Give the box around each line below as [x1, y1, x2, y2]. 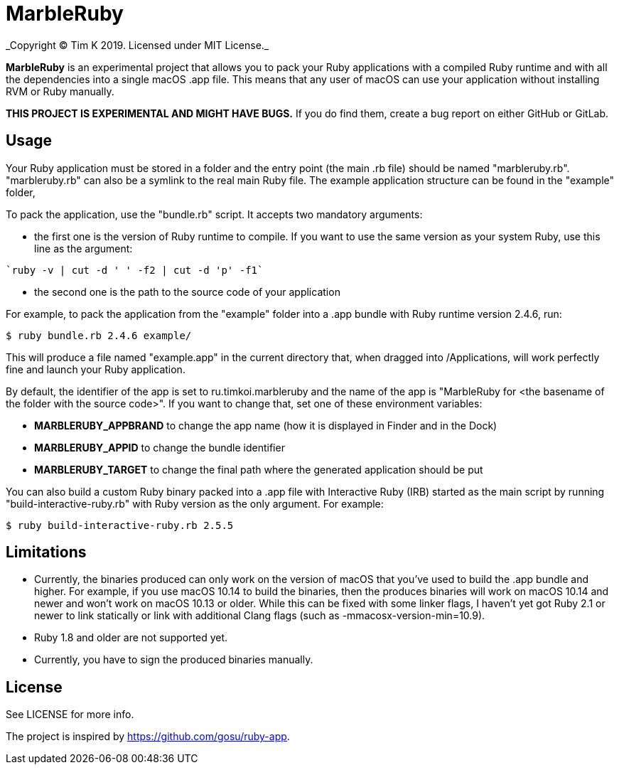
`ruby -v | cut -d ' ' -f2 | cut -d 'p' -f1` [6, 264, 264, 276]
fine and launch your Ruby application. [6, 363, 185, 375]
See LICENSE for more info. [6, 708, 134, 721]
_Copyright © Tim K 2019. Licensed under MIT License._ [6, 38, 269, 51]
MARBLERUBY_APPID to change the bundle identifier [34, 441, 285, 454]
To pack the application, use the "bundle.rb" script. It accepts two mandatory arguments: [6, 208, 423, 220]
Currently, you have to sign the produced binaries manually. [34, 653, 313, 666]
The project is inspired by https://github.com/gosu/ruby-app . [6, 730, 290, 743]
